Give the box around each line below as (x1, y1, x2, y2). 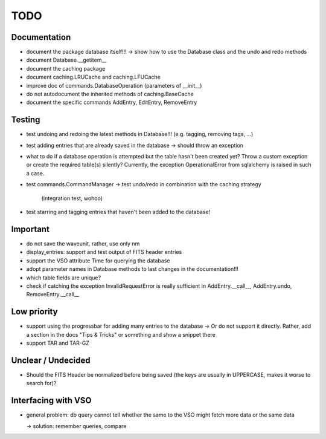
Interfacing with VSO (11, 395, 92, 406)
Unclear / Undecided (11, 355, 91, 365)
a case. (26, 169, 45, 177)
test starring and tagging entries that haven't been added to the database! (26, 209, 211, 216)
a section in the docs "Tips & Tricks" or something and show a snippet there (26, 331, 216, 338)
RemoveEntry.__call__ (26, 291, 80, 298)
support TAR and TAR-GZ (26, 339, 90, 346)
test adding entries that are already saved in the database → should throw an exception (26, 141, 244, 149)
